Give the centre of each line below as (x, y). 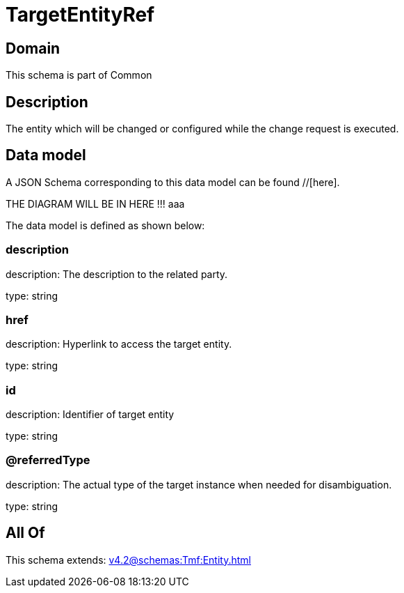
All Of (25, 533)
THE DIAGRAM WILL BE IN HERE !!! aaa (95, 203)
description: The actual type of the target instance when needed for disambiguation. (199, 484)
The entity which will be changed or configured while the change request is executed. (202, 129)
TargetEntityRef (80, 15)
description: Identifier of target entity (90, 415)
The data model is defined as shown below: (105, 225)
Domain (33, 48)
